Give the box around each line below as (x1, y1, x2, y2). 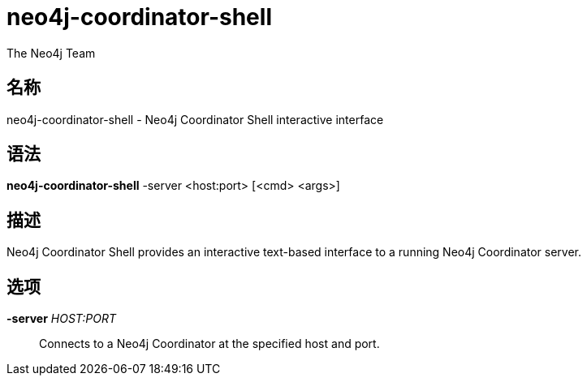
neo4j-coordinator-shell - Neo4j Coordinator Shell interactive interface (6, 112, 384, 127)
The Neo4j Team (6, 45, 96, 60)
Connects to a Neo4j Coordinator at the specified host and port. (39, 337, 380, 351)
